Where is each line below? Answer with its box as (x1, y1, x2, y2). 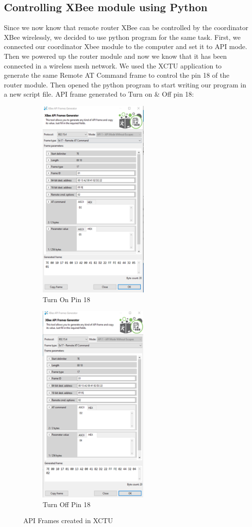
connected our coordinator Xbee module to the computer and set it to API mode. (4, 41, 247, 51)
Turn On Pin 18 (43, 294, 90, 304)
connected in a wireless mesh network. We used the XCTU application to (4, 60, 222, 70)
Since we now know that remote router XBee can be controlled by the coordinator (4, 22, 249, 33)
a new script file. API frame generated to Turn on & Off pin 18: (4, 89, 194, 99)
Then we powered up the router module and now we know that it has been (4, 51, 227, 61)
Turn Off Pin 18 (43, 499, 91, 509)
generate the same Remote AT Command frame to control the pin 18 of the (4, 70, 230, 80)
